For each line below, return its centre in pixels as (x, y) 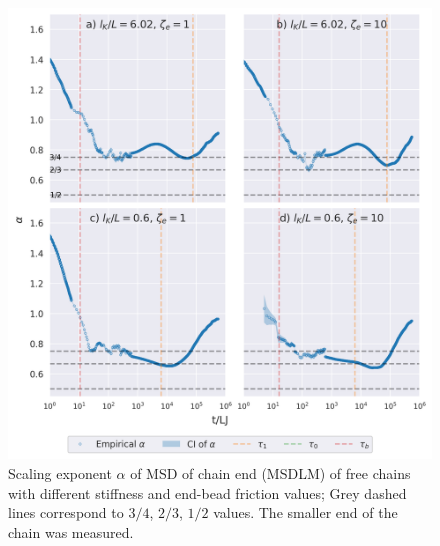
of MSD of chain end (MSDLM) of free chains (270, 472)
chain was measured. (71, 531)
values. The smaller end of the (305, 512)
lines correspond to (66, 512)
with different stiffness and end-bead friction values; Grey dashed (207, 492)
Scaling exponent (60, 472)
